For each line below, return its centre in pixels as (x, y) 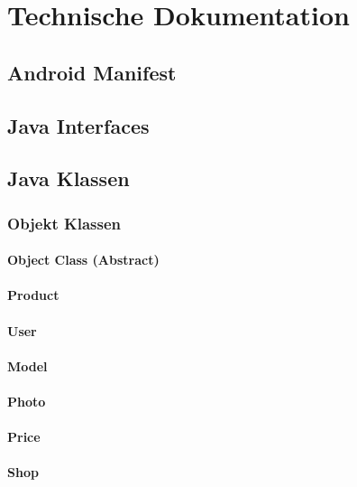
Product (33, 295)
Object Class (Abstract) (83, 260)
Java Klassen (69, 178)
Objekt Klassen (64, 223)
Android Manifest (92, 72)
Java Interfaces (78, 125)
